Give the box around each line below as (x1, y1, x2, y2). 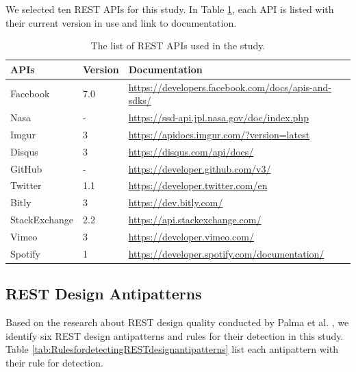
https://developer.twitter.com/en (128, 178, 268, 193)
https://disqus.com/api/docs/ (128, 144, 254, 158)
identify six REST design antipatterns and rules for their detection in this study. (5, 328, 344, 343)
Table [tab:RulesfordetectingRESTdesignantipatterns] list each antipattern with (5, 342, 339, 356)
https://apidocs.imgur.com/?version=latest (128, 127, 310, 141)
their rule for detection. (5, 355, 103, 369)
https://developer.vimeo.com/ (128, 229, 254, 243)
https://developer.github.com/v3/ (128, 161, 271, 175)
